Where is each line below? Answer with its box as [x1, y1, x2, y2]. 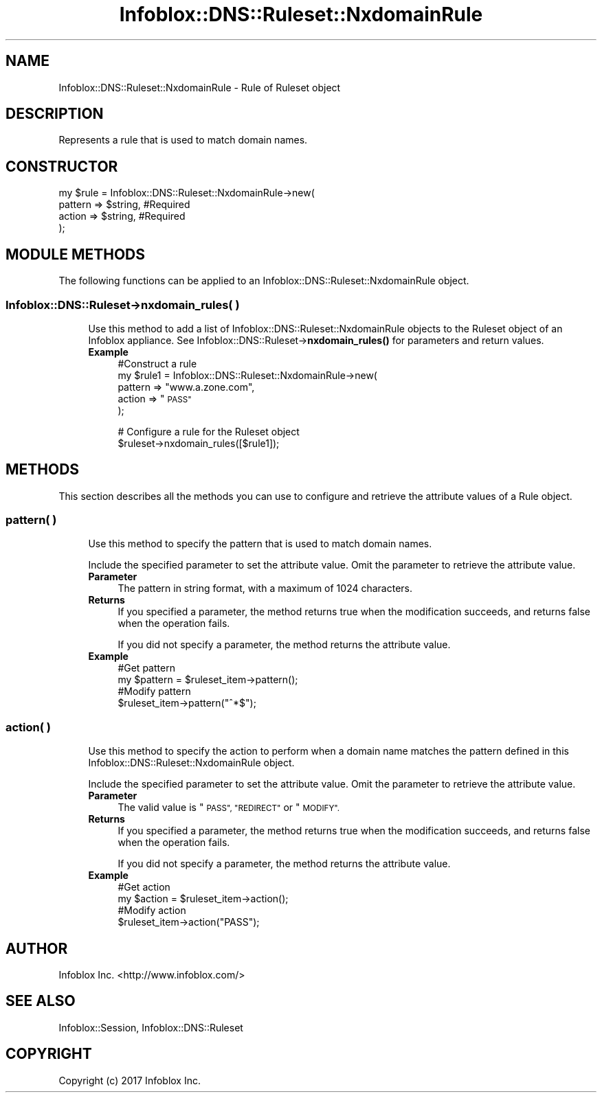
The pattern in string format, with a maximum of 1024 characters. [118, 582, 413, 595]
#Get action [118, 881, 170, 893]
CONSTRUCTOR [5, 157, 118, 175]
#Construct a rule [118, 357, 197, 369]
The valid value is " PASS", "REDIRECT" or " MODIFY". [118, 801, 340, 814]
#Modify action [118, 904, 186, 917]
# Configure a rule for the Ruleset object [118, 425, 300, 437]
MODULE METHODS [5, 245, 146, 263]
